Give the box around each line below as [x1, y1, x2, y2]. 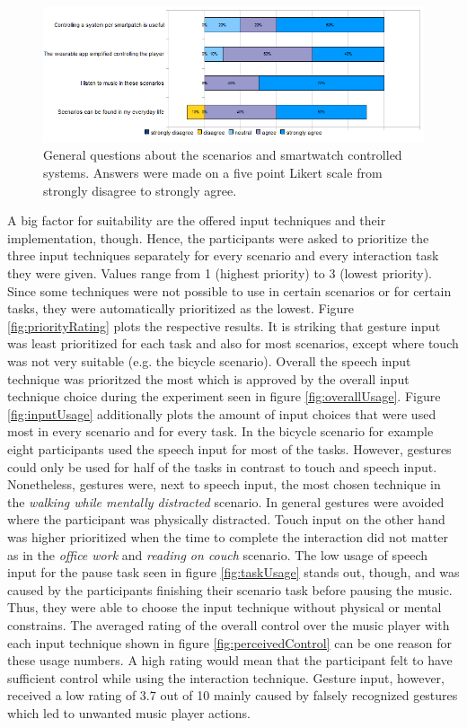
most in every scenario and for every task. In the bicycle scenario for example [7, 422, 434, 441]
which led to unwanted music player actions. [7, 703, 251, 722]
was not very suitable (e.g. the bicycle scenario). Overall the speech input [7, 352, 411, 371]
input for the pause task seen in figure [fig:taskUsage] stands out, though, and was [7, 563, 460, 582]
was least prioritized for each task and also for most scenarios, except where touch [7, 334, 459, 353]
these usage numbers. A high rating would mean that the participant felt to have [7, 651, 453, 670]
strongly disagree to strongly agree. [43, 180, 237, 199]
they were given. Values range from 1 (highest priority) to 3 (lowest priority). [7, 264, 433, 283]
